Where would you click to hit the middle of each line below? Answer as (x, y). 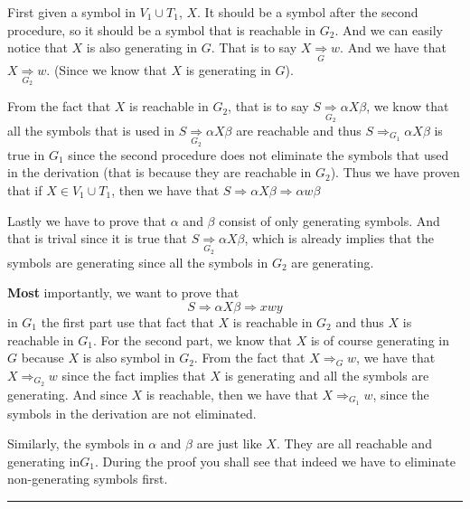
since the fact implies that (134, 375)
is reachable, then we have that (232, 394)
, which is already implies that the (339, 238)
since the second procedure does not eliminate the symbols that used (258, 154)
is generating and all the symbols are (327, 375)
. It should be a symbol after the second (308, 12)
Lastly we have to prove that (87, 220)
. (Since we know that (107, 69)
